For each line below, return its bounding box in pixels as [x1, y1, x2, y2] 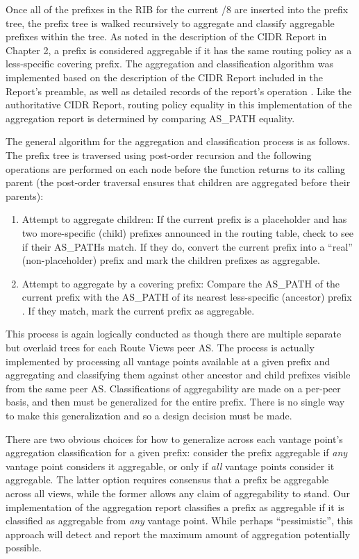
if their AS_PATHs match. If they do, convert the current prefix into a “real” [22, 239, 353, 253]
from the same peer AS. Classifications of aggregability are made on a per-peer [6, 381, 341, 395]
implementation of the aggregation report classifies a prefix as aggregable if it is [6, 499, 344, 514]
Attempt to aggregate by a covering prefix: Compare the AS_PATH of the [22, 276, 340, 290]
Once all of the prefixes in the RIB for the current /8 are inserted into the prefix [6, 2, 349, 16]
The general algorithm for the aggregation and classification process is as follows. [6, 134, 351, 149]
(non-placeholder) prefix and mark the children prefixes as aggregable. [22, 253, 320, 267]
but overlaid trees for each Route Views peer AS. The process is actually [6, 340, 315, 355]
